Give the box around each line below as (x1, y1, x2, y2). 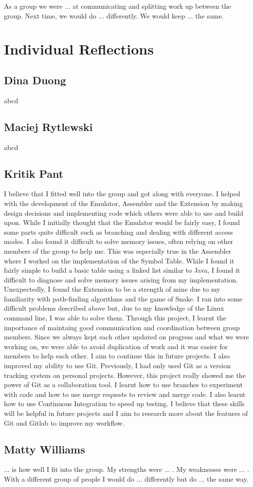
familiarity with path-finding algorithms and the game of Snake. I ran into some (4, 293, 243, 303)
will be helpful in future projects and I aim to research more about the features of (4, 408, 248, 418)
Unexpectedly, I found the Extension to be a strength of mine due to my (4, 284, 220, 294)
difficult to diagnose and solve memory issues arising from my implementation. (4, 274, 238, 284)
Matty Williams (4, 441, 85, 456)
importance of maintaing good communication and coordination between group (4, 322, 240, 332)
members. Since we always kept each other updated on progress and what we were (4, 332, 249, 342)
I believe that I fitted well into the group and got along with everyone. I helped (4, 188, 240, 199)
